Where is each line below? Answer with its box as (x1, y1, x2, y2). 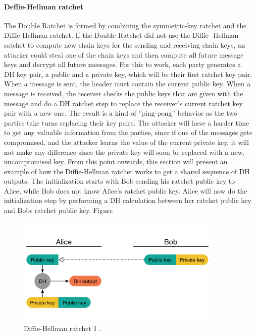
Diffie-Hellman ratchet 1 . (24, 323, 102, 334)
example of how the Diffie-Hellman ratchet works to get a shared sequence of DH (4, 166, 250, 176)
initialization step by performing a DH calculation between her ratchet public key (4, 195, 252, 205)
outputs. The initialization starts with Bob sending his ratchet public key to (4, 176, 235, 186)
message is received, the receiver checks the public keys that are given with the (4, 88, 243, 98)
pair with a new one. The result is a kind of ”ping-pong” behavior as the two (4, 108, 237, 118)
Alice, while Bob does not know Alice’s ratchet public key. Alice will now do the (4, 185, 247, 196)
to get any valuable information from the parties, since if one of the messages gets (4, 127, 253, 137)
